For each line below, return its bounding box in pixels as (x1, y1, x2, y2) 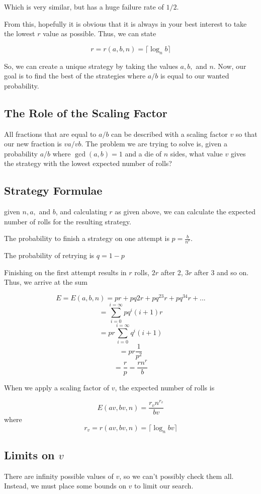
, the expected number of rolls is (115, 382, 215, 393)
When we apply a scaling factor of (4, 382, 109, 393)
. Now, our (213, 60, 246, 71)
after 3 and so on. (194, 267, 249, 277)
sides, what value (170, 148, 223, 158)
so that (235, 128, 257, 139)
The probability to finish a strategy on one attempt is (4, 233, 169, 243)
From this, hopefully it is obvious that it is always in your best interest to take (4, 18, 247, 29)
